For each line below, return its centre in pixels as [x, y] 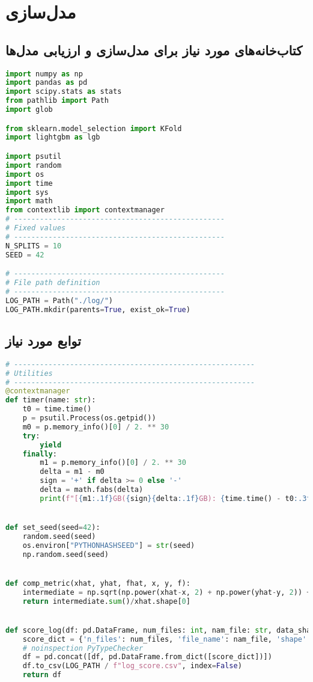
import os [25, 174]
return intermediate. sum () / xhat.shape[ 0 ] [106, 601]
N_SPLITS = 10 [34, 246]
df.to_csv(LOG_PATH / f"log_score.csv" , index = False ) [132, 666]
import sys [27, 192]
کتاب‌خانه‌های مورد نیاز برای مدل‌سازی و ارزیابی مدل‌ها [154, 50]
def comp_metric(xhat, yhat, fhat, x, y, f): [98, 583]
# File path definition [53, 283]
